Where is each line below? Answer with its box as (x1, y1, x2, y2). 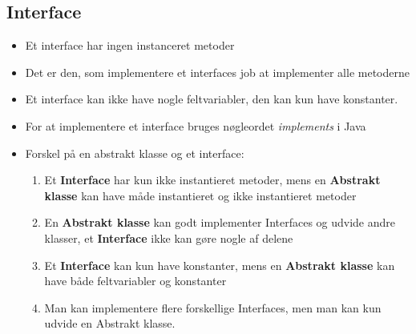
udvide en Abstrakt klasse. (44, 315, 176, 332)
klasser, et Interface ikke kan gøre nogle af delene (44, 229, 293, 246)
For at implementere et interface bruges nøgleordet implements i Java (25, 117, 366, 134)
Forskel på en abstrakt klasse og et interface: (25, 144, 244, 161)
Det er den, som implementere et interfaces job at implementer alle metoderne (25, 63, 410, 80)
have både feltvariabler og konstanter (44, 272, 227, 289)
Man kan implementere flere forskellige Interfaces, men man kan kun (44, 299, 382, 316)
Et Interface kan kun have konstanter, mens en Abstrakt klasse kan (44, 256, 395, 273)
